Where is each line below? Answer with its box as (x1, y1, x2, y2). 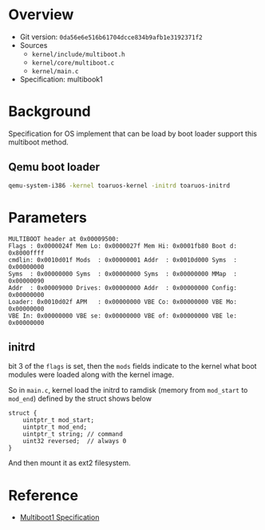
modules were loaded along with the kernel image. (8, 370, 175, 380)
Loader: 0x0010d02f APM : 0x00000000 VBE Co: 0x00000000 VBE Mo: (8, 298, 238, 306)
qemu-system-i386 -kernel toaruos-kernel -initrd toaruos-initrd (8, 181, 230, 189)
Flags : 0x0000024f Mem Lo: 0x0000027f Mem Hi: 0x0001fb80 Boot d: (8, 242, 238, 250)
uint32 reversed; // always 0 (22, 437, 127, 445)
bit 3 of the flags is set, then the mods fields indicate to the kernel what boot (8, 362, 257, 371)
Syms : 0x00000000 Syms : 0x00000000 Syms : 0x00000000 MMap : (8, 270, 238, 278)
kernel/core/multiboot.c (31, 58, 115, 67)
